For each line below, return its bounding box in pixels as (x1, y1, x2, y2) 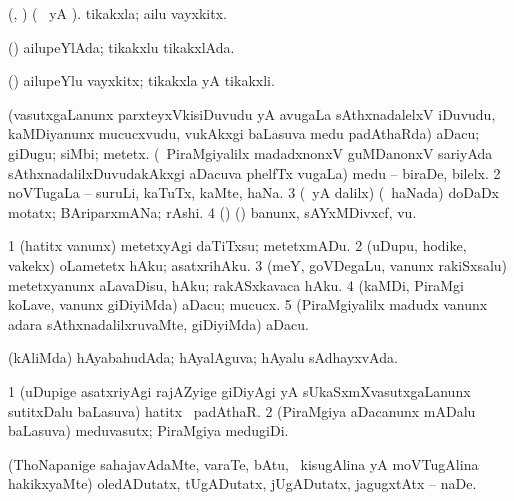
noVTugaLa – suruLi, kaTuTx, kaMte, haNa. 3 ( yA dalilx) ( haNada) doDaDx (8, 182, 499, 203)
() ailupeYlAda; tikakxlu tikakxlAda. (8, 36, 235, 57)
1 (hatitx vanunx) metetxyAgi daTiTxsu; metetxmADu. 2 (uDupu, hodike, (8, 235, 467, 256)
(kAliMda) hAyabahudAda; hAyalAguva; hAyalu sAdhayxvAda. (8, 347, 398, 368)
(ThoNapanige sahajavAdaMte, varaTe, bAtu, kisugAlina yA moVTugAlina (8, 453, 479, 474)
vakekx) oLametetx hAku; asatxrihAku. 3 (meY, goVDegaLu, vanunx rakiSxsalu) (8, 254, 508, 275)
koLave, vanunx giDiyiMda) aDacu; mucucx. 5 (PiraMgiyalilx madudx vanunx (8, 294, 488, 315)
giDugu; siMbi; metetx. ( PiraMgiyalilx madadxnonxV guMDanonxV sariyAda (8, 142, 493, 163)
